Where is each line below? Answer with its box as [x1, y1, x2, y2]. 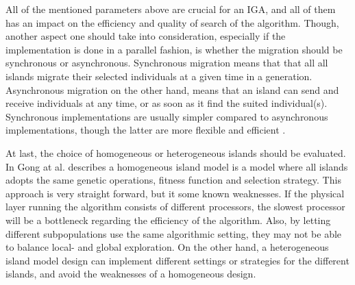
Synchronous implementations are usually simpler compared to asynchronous [5, 109, 328, 123]
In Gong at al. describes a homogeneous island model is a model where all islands [5, 159, 348, 173]
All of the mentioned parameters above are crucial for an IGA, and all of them [5, 2, 336, 16]
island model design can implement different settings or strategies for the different [5, 253, 350, 267]
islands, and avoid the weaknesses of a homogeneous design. [5, 267, 256, 281]
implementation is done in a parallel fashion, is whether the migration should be [5, 42, 343, 56]
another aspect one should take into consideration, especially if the [5, 29, 286, 43]
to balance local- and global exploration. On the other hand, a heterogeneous [5, 240, 329, 254]
